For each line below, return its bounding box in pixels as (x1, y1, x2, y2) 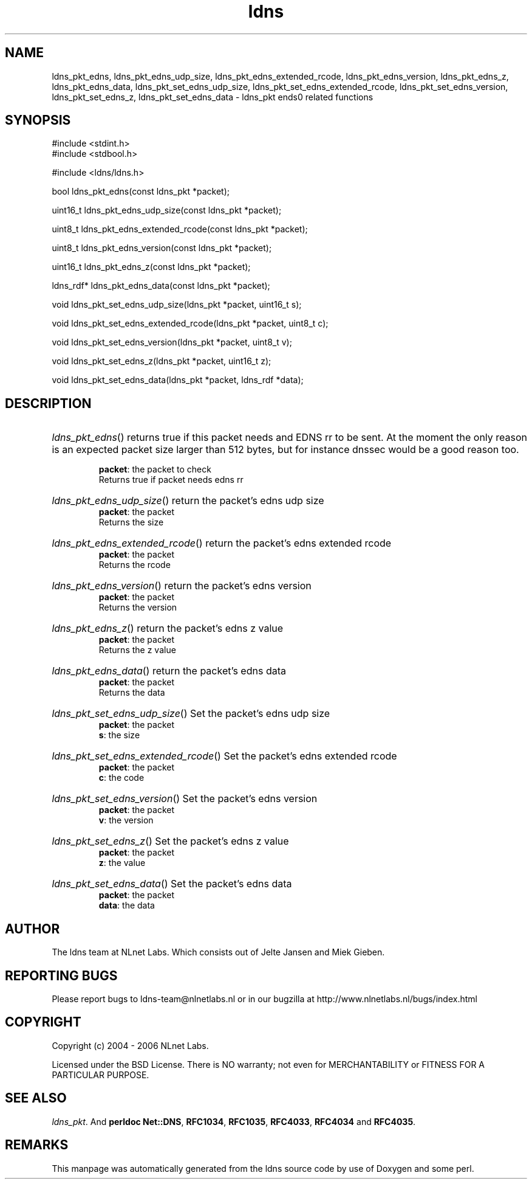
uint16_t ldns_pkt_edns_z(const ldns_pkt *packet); (52, 261, 251, 272)
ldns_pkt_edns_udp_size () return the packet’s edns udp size (52, 494, 324, 507)
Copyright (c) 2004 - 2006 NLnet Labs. (52, 1040, 209, 1051)
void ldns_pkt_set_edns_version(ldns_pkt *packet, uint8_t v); (52, 337, 292, 348)
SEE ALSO (5, 1090, 67, 1106)
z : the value (98, 857, 146, 868)
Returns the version (98, 602, 177, 613)
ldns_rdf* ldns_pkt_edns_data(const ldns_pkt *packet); (52, 280, 270, 291)
